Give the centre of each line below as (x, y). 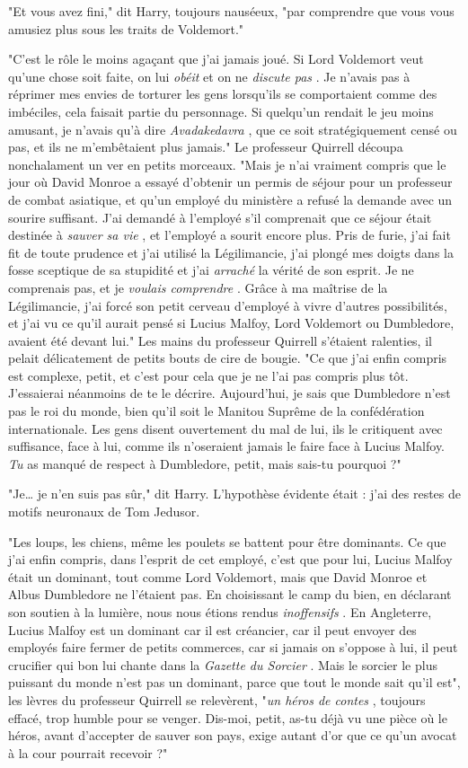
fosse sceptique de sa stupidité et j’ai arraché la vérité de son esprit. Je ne (211, 270)
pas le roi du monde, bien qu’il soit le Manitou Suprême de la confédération (216, 411)
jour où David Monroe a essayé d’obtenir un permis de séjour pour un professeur (230, 182)
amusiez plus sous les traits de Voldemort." (126, 28)
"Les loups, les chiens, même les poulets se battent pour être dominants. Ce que (227, 541)
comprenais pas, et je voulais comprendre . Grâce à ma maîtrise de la (198, 287)
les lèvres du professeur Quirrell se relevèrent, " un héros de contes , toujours (217, 699)
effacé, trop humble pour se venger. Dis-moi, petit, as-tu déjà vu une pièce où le (228, 717)
